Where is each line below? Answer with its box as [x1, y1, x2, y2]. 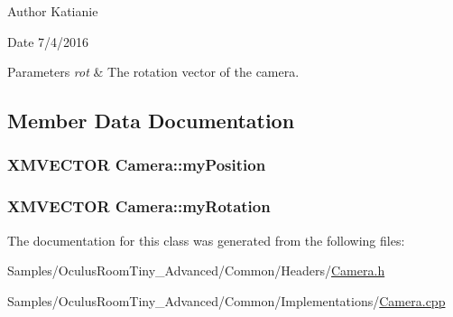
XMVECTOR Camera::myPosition [7, 154, 266, 176]
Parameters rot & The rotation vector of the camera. [7, 62, 300, 81]
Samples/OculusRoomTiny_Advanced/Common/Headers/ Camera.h [7, 261, 385, 280]
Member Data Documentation [7, 107, 295, 135]
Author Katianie [7, 2, 98, 20]
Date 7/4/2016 [7, 32, 89, 51]
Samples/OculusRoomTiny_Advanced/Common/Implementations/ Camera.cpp [7, 291, 446, 310]
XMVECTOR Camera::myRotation [7, 195, 271, 218]
